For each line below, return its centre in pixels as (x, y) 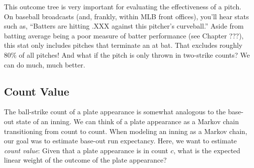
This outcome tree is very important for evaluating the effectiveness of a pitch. (123, 6)
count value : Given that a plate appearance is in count (86, 150)
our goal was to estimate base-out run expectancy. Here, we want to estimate (121, 141)
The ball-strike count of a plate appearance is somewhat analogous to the (115, 112)
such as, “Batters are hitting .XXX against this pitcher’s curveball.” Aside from (124, 26)
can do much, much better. (45, 64)
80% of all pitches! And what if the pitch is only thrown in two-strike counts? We (127, 54)
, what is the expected (207, 150)
